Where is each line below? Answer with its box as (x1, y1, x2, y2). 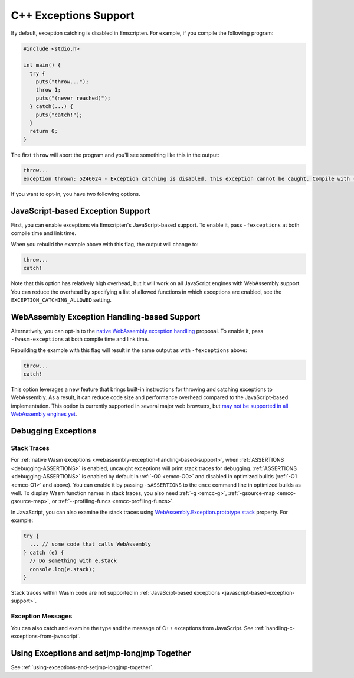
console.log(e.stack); (29, 566, 96, 572)
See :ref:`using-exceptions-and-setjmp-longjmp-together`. (11, 663, 154, 670)
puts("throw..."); (35, 79, 89, 85)
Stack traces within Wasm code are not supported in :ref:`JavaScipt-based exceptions (11, 589, 221, 596)
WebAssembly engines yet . (11, 410, 77, 418)
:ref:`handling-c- (254, 624, 295, 631)
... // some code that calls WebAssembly (29, 541, 152, 547)
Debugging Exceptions (11, 426, 97, 436)
